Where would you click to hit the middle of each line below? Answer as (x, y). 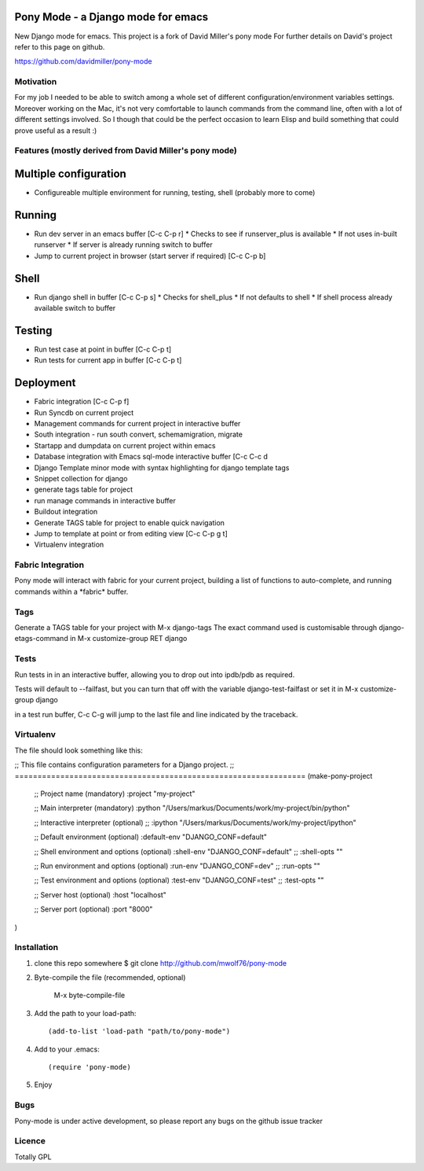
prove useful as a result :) (56, 131)
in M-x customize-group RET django (128, 639)
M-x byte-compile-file (90, 996)
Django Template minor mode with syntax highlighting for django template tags (162, 467)
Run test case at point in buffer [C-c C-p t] (103, 349)
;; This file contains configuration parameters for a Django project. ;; (124, 765)
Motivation (36, 82)
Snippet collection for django (81, 479)
